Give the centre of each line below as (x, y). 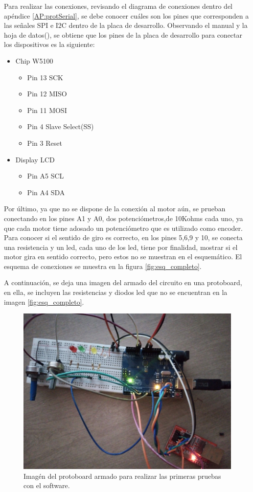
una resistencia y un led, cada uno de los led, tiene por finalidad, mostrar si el (121, 247)
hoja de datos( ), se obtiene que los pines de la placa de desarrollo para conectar (123, 34)
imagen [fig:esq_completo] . (44, 302)
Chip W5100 (34, 60)
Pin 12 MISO (47, 94)
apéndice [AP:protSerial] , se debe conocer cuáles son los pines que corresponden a (126, 15)
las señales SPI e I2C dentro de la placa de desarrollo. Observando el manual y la (126, 25)
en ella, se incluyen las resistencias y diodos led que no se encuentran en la (116, 292)
